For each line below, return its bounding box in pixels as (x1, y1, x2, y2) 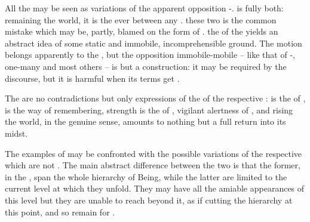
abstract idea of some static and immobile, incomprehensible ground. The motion (5, 36, 302, 49)
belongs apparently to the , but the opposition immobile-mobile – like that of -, (5, 48, 295, 61)
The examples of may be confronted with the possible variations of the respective (5, 147, 302, 159)
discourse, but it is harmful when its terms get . (5, 72, 180, 84)
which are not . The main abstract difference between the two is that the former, (5, 159, 300, 171)
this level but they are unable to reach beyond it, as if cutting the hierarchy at (5, 193, 293, 206)
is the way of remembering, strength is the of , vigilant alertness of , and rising (5, 103, 293, 116)
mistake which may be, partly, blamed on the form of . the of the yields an (5, 25, 278, 38)
